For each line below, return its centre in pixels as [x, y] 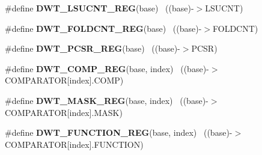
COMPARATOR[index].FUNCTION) [74, 144]
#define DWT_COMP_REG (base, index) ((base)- [107, 68]
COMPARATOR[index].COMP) [64, 80]
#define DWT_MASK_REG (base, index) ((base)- [107, 100]
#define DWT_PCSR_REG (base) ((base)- [93, 48]
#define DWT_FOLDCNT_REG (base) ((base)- [103, 28]
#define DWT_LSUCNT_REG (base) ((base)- [99, 8]
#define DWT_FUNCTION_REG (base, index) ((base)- [119, 132]
